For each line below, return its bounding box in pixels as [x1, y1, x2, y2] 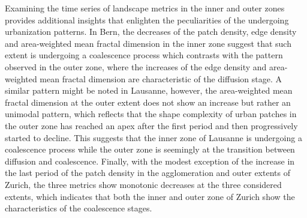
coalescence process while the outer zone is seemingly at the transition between [5, 143, 295, 156]
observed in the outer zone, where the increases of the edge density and [5, 60, 267, 73]
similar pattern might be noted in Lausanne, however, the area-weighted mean [5, 84, 293, 97]
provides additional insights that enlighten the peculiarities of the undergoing [5, 13, 289, 26]
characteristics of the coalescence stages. [5, 202, 152, 214]
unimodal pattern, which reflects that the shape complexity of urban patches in [5, 107, 297, 120]
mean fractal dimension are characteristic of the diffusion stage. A [40, 72, 282, 85]
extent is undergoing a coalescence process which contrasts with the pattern [5, 49, 283, 61]
